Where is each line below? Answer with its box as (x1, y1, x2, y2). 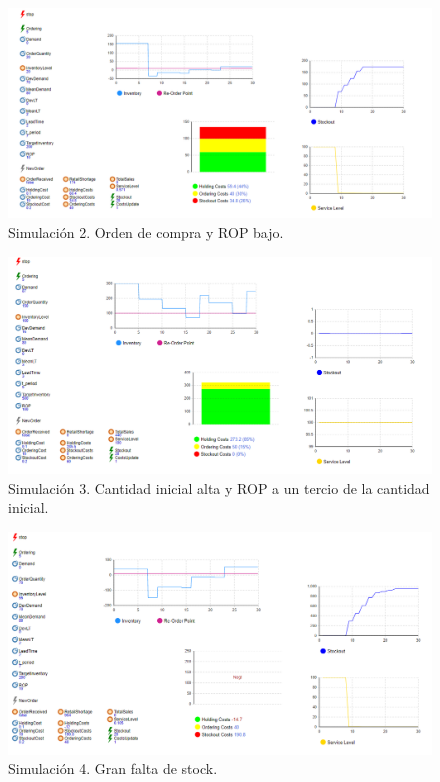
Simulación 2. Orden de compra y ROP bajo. (8, 221, 284, 242)
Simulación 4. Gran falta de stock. (8, 758, 218, 779)
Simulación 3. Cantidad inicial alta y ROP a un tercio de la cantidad (8, 477, 430, 498)
